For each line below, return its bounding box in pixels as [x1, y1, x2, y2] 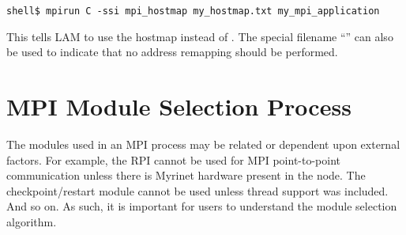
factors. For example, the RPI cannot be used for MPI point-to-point [6, 151, 341, 168]
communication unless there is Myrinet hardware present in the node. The [6, 167, 366, 184]
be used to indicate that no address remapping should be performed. [6, 44, 338, 60]
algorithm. [6, 213, 57, 229]
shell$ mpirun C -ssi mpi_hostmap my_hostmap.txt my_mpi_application [6, 6, 380, 17]
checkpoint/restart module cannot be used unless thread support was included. [6, 182, 389, 199]
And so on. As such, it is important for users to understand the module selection [6, 198, 397, 214]
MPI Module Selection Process [6, 90, 351, 123]
